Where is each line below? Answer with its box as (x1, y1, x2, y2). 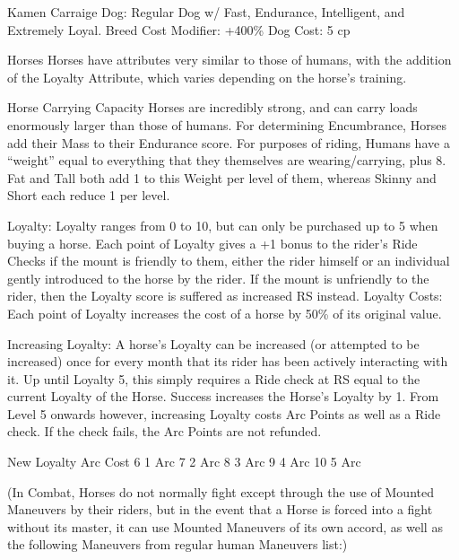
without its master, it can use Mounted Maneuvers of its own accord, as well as (7, 517, 443, 536)
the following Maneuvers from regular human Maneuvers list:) (7, 535, 348, 554)
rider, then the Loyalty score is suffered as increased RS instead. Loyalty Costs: (7, 286, 443, 305)
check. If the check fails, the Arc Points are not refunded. (7, 422, 322, 441)
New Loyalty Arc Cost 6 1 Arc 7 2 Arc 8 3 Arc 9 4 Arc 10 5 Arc (7, 452, 361, 471)
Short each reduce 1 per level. (7, 186, 170, 205)
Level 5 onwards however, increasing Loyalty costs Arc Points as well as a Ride (7, 404, 441, 423)
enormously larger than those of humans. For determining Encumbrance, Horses (7, 115, 446, 134)
